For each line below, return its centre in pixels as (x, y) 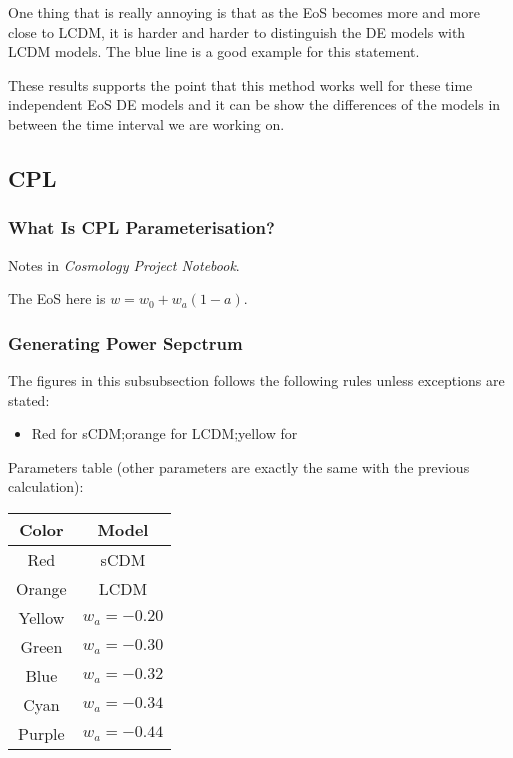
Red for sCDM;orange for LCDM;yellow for (164, 433)
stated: (29, 399)
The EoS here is (57, 298)
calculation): (46, 486)
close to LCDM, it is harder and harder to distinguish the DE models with (237, 31)
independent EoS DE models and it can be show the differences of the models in (254, 104)
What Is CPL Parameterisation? (141, 227)
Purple (41, 733)
